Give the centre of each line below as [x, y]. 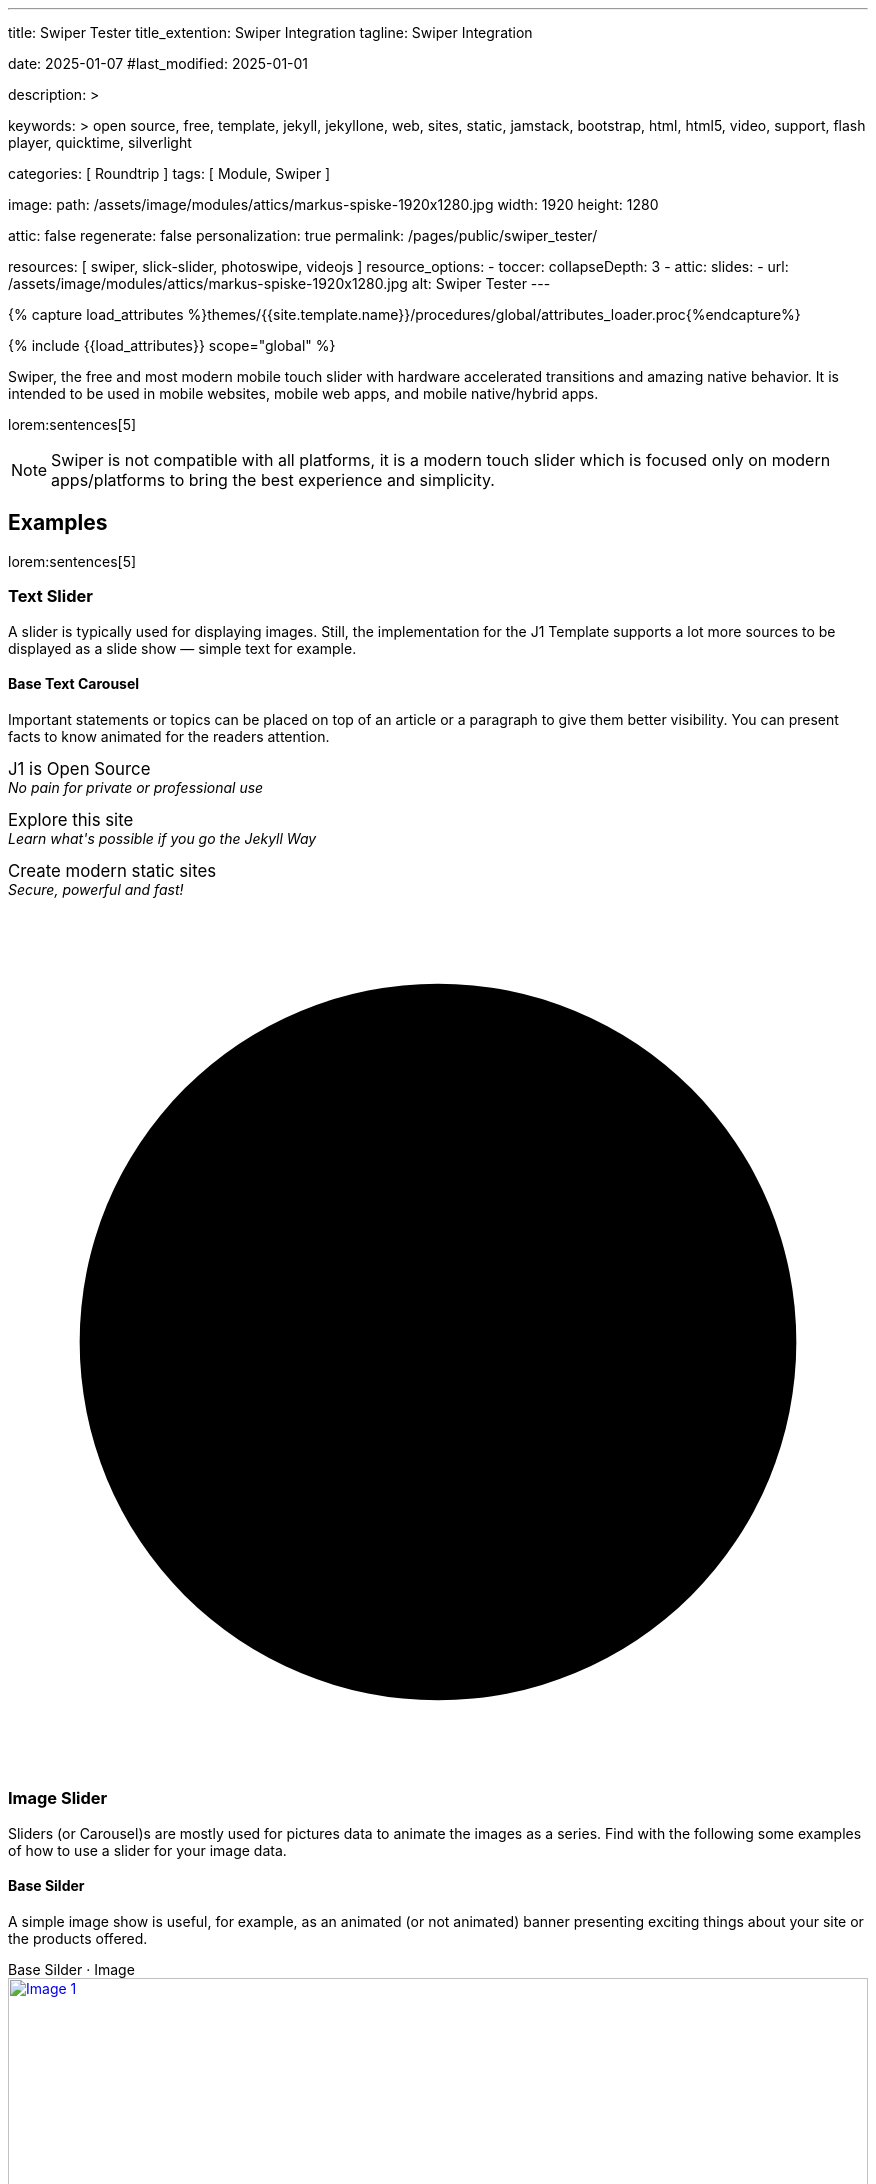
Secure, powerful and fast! [96, 889]
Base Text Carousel [74, 684]
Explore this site [71, 819]
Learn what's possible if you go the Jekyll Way [162, 838]
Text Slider [50, 596]
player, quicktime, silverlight [100, 142]
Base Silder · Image [71, 1969]
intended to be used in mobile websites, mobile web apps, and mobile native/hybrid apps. [303, 393]
